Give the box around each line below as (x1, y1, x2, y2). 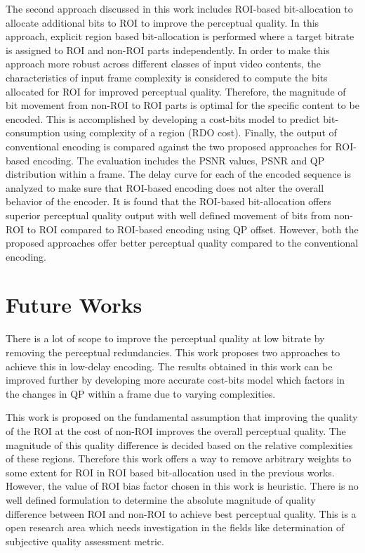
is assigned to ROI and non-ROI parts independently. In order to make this (6, 42, 330, 57)
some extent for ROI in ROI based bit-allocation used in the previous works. (6, 464, 335, 479)
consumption (6, 125, 60, 140)
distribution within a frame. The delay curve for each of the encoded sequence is (6, 167, 351, 181)
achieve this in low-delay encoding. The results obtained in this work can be (6, 358, 333, 373)
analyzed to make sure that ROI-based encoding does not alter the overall (6, 180, 324, 195)
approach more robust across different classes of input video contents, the (6, 56, 321, 71)
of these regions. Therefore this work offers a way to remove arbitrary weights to (6, 451, 352, 466)
